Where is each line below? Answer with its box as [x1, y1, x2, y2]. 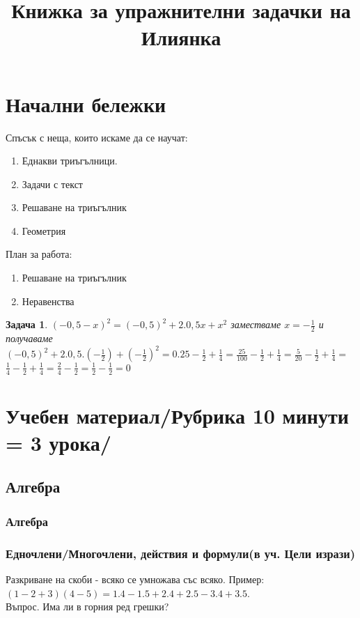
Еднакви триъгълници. [22, 153, 118, 168]
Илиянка [141, 23, 221, 52]
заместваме [230, 317, 281, 332]
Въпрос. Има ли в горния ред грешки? [6, 599, 169, 614]
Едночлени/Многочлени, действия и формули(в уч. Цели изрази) [6, 544, 356, 562]
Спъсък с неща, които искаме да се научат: [6, 130, 188, 144]
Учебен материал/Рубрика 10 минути [6, 401, 349, 429]
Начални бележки [6, 89, 166, 118]
